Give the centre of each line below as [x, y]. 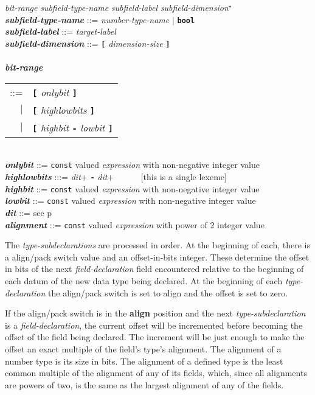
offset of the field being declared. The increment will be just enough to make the [155, 337]
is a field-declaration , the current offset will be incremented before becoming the [154, 325]
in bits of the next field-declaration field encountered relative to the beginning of [154, 269]
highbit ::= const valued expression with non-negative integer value [132, 188]
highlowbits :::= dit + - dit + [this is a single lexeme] [116, 176]
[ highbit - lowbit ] [73, 127]
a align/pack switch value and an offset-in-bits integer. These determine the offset [157, 257]
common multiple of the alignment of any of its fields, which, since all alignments [156, 373]
